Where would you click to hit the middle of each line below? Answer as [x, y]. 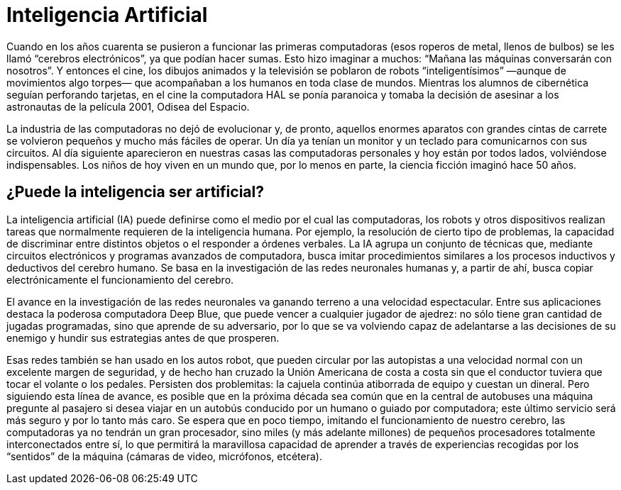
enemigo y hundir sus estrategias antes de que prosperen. [143, 338]
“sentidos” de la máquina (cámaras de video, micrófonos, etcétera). [164, 456]
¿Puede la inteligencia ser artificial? [135, 192]
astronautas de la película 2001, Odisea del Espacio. [128, 106]
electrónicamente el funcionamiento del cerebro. [120, 279]
